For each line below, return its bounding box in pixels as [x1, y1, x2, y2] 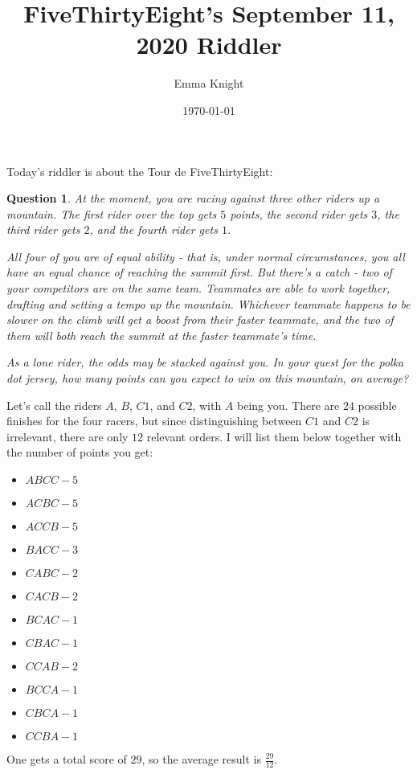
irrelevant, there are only [6, 428, 129, 444]
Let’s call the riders [6, 396, 102, 413]
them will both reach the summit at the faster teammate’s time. [6, 326, 317, 343]
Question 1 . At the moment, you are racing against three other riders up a [6, 190, 380, 207]
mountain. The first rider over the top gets [6, 205, 217, 222]
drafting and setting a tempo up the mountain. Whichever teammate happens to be [6, 295, 411, 312]
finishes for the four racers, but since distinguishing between [6, 412, 302, 429]
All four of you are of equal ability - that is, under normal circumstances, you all [6, 248, 405, 264]
